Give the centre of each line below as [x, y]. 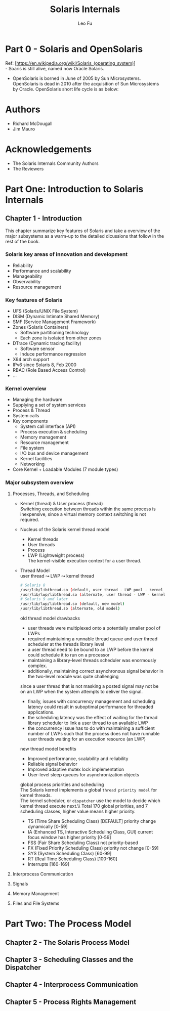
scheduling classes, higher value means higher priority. [78, 811]
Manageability [27, 276]
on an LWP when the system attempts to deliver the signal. [81, 692]
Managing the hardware [37, 400]
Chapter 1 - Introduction [44, 218]
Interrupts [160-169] [49, 864]
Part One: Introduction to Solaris [74, 189]
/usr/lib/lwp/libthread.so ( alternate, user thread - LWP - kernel [93, 595]
